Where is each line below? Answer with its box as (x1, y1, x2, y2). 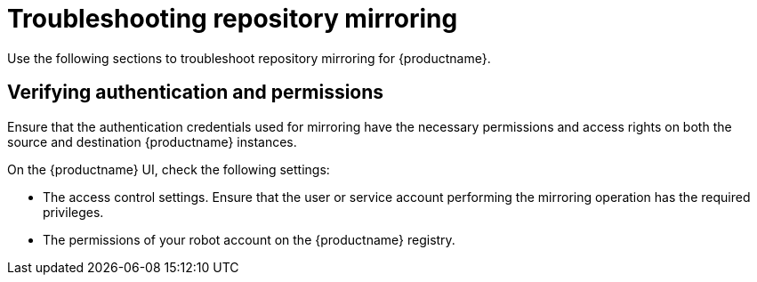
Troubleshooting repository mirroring (7, 4, 458, 34)
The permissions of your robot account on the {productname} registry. (43, 231, 455, 247)
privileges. (43, 204, 104, 220)
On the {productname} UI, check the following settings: (7, 161, 330, 177)
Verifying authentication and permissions (7, 81, 384, 104)
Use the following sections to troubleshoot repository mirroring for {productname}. (7, 50, 491, 66)
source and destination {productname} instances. (7, 133, 297, 149)
